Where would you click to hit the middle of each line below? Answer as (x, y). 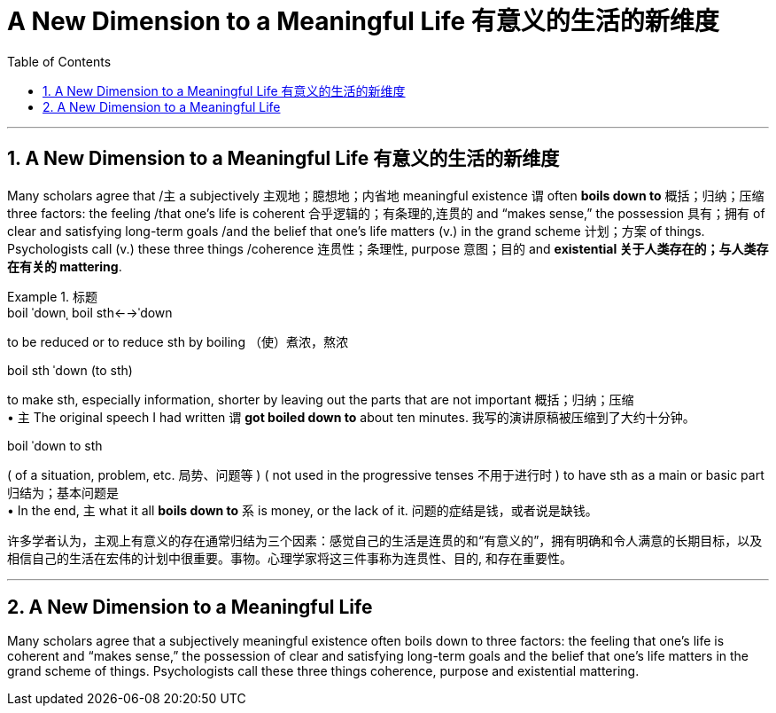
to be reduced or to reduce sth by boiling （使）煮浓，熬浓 (178, 341)
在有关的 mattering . (65, 266)
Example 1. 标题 (52, 296)
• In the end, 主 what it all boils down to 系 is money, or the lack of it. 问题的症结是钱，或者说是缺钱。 (303, 510)
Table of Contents (59, 61)
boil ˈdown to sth (55, 445)
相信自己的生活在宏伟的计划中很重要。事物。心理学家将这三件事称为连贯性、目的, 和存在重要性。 (290, 558)
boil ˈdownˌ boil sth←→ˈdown (90, 312)
